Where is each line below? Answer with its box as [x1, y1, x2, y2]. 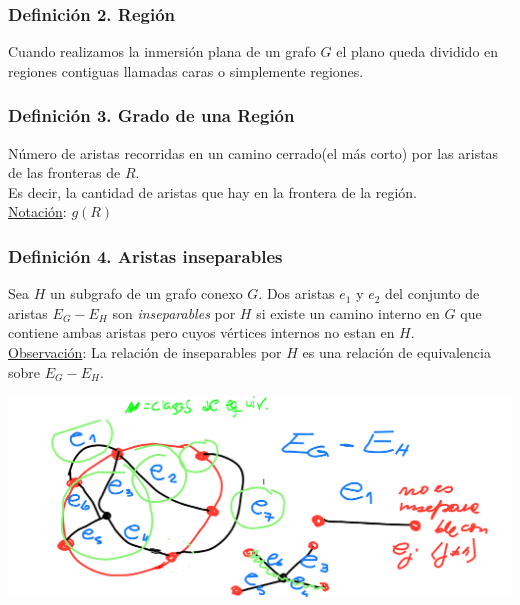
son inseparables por [112, 302, 236, 323]
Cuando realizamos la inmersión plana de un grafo [8, 41, 316, 62]
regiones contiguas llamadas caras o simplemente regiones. [8, 60, 364, 81]
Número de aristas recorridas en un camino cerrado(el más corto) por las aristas [8, 142, 499, 163]
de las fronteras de [8, 162, 121, 183]
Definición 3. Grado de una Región [8, 103, 295, 128]
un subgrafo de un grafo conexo [49, 283, 243, 304]
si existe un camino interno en [256, 302, 440, 323]
